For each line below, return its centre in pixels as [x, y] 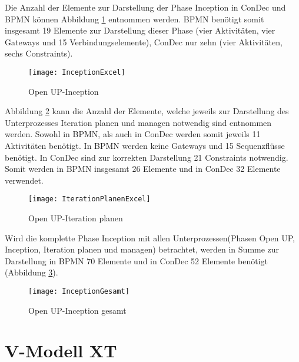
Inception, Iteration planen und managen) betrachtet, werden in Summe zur [142, 249]
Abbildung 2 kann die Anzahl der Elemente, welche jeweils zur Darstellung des [147, 111]
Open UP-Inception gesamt [77, 310]
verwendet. [24, 180]
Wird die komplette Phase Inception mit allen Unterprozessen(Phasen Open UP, [150, 238]
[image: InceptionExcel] [77, 72]
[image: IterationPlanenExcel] [89, 199]
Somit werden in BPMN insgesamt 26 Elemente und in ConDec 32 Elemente [143, 169]
